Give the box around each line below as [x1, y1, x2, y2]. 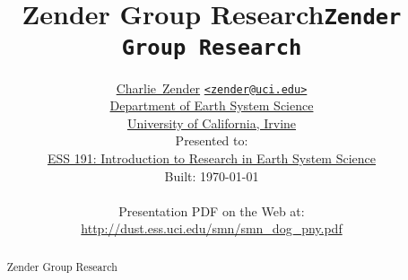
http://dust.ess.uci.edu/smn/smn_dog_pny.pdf [81, 219, 343, 238]
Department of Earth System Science [109, 96, 314, 115]
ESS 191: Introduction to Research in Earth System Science [47, 149, 377, 167]
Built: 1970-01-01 [164, 166, 259, 185]
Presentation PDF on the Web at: [118, 201, 305, 220]
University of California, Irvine [126, 113, 297, 132]
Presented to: [175, 131, 248, 150]
